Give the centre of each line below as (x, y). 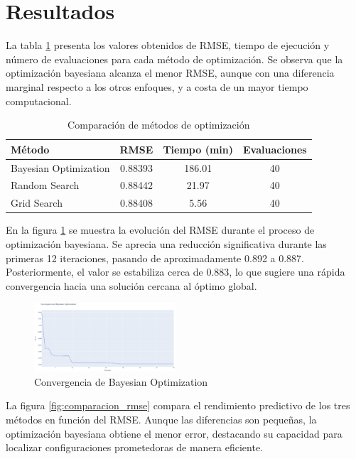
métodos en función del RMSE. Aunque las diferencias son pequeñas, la (161, 419)
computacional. (39, 101)
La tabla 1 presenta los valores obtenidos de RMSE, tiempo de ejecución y (168, 45)
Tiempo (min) (198, 149)
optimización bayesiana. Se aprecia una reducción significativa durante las (166, 243)
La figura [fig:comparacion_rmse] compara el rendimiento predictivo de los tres (178, 405)
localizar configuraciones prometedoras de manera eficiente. (134, 447)
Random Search (45, 185)
